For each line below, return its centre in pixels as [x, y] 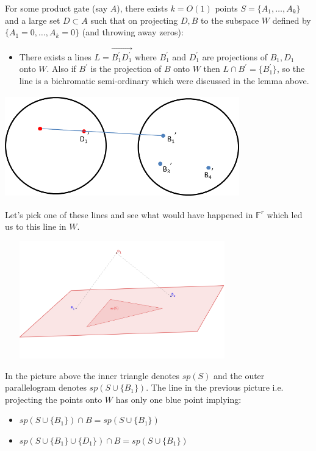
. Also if [61, 69]
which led [285, 214]
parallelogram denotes [46, 387]
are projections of [235, 56]
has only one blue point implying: [178, 399]
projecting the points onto [54, 399]
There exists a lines [55, 56]
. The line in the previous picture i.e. [215, 387]
